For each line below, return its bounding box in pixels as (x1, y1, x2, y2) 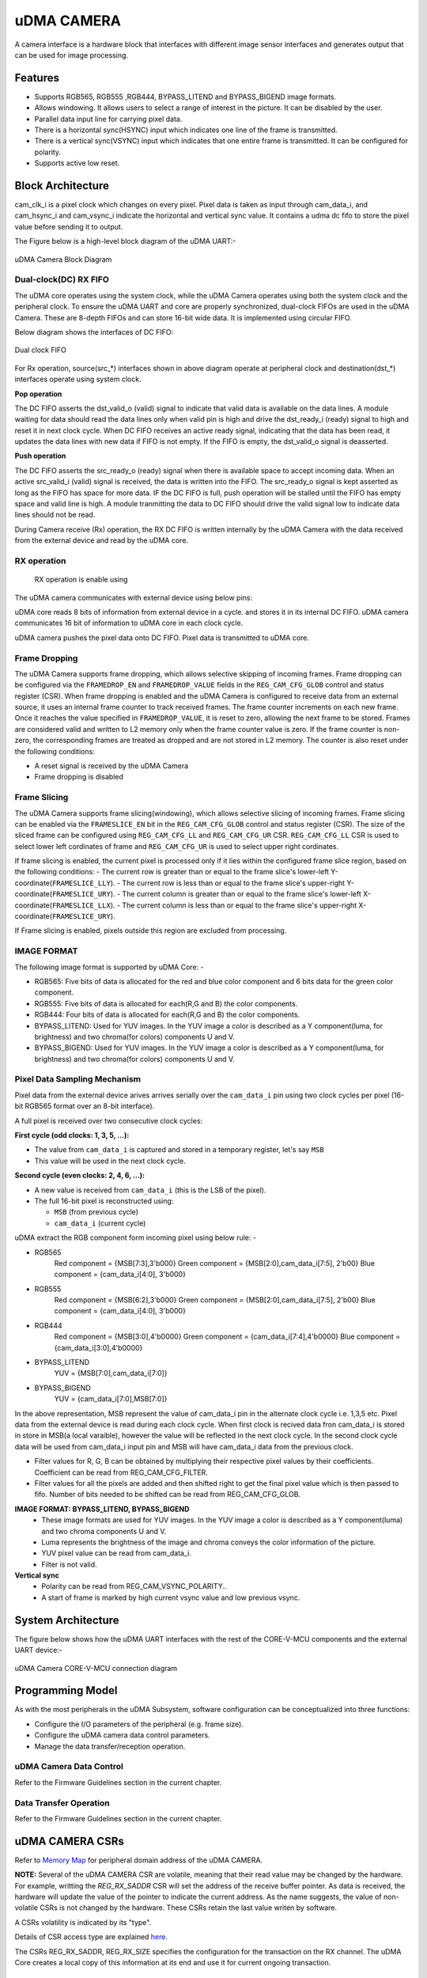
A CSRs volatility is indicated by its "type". (14, 1917, 152, 1927)
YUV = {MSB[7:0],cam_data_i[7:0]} (54, 1369, 168, 1378)
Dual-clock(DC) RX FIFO (14, 274, 110, 285)
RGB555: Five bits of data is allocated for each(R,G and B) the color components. (34, 998, 298, 1008)
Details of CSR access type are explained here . (14, 1932, 168, 1942)
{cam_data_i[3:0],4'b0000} (54, 1343, 143, 1352)
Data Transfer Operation (14, 1797, 110, 1808)
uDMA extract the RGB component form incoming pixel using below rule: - (14, 1233, 257, 1242)
